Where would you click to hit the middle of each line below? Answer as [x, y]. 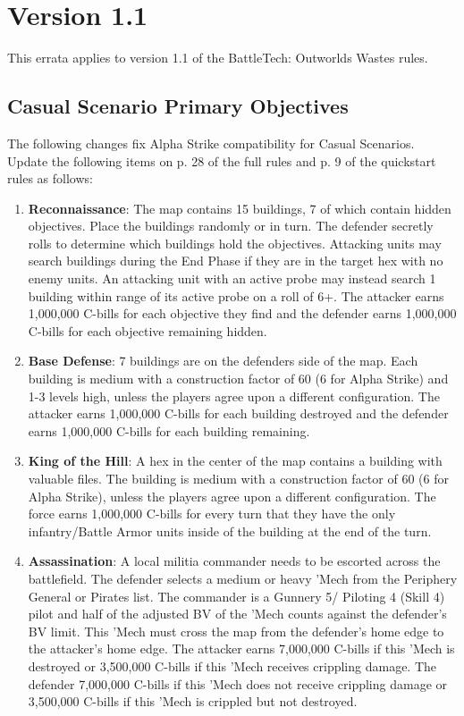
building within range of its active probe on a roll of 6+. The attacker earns [236, 295]
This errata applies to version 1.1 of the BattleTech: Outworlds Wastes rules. [218, 58]
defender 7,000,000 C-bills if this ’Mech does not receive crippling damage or [238, 683]
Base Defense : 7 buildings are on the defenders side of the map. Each [223, 361]
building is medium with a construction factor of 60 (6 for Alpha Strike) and [238, 379]
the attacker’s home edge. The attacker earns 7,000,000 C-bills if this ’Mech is [241, 649]
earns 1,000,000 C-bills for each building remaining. [169, 430]
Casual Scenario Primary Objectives [178, 106]
